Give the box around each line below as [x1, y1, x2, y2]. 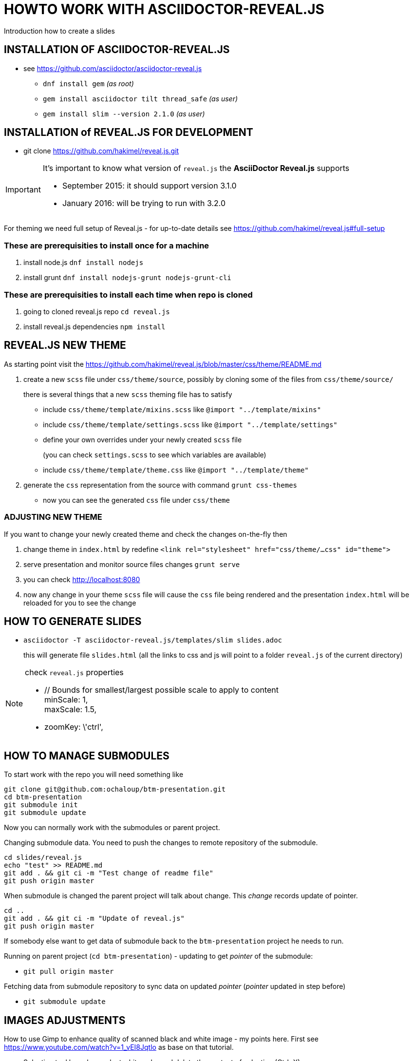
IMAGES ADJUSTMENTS [4, 1014, 126, 1026]
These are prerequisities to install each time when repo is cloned [4, 289, 253, 300]
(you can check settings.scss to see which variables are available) [43, 450, 266, 459]
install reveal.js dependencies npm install [23, 322, 166, 331]
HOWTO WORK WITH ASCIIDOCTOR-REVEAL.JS [4, 1, 324, 18]
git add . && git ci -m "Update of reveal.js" [4, 914, 185, 923]
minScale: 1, [44, 695, 88, 705]
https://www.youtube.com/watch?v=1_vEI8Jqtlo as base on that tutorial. [4, 1043, 234, 1052]
